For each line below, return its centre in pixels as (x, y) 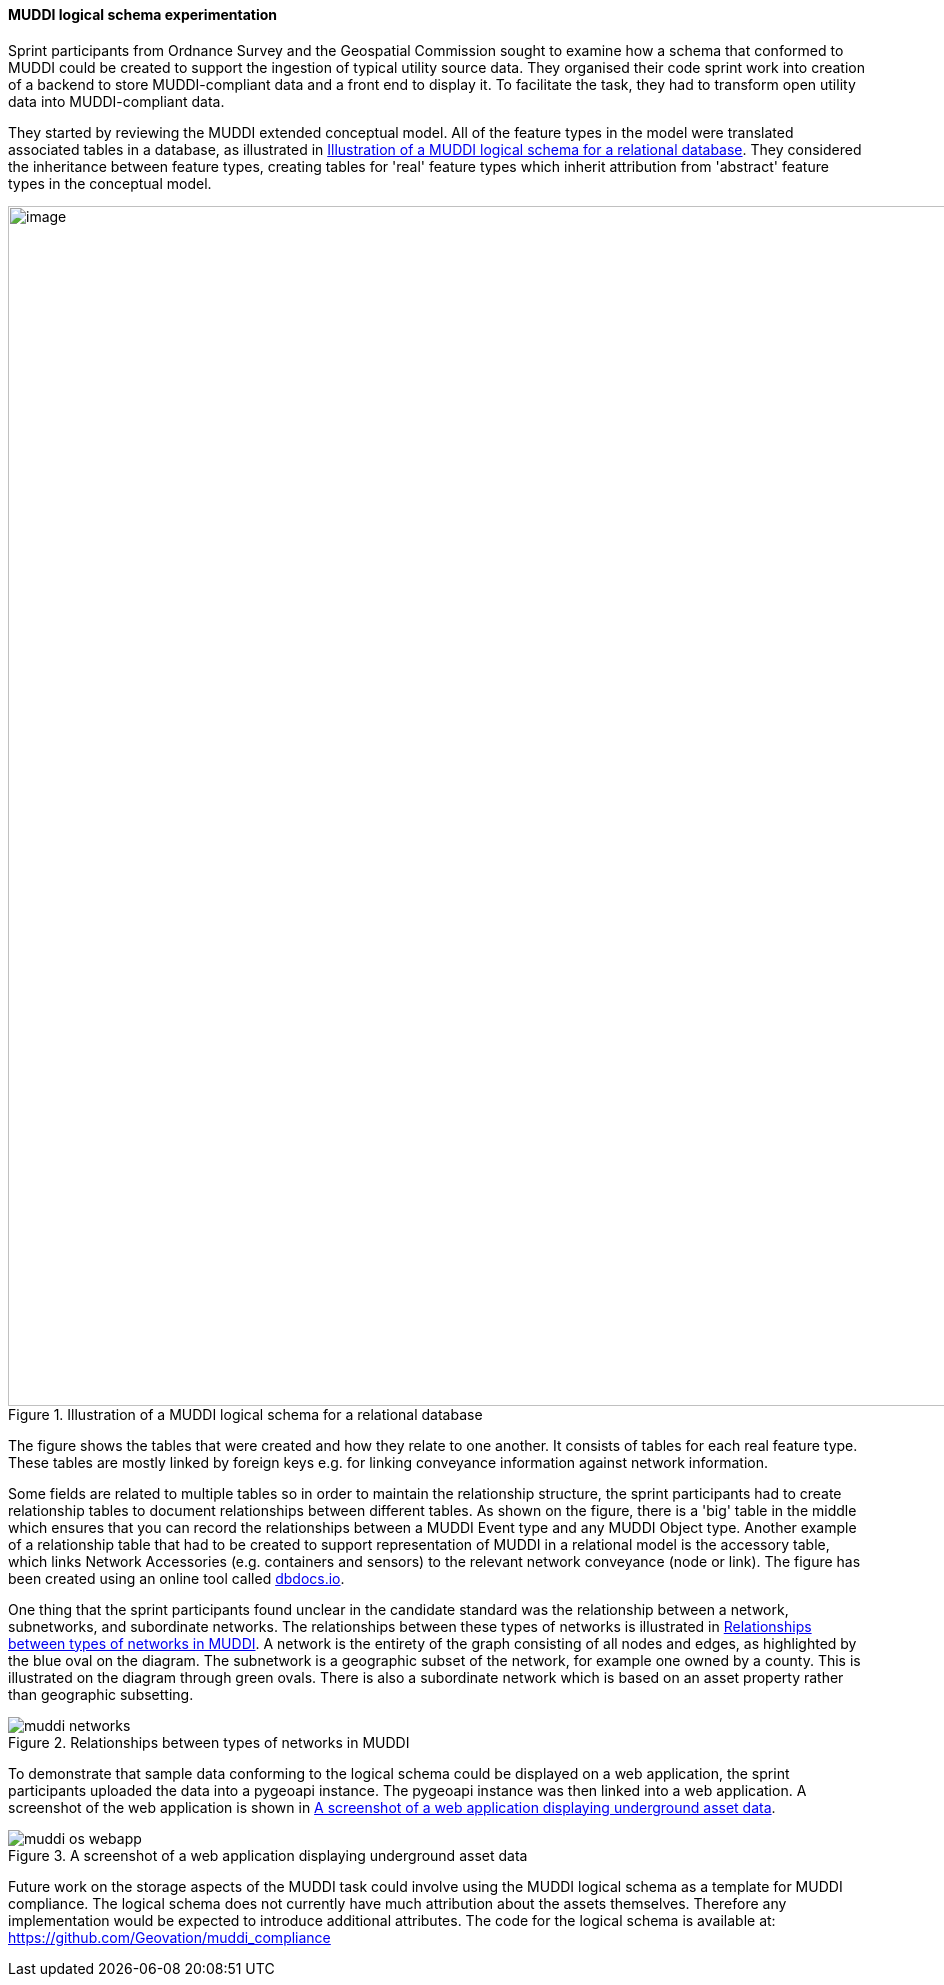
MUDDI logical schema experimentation (143, 14)
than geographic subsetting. (101, 1694)
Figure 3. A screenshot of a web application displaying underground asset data (268, 1855)
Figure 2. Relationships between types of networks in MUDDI (209, 1742)
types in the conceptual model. (110, 183)
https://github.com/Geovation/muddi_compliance (169, 1937)
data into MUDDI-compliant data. (116, 101)
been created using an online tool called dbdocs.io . (176, 1578)
